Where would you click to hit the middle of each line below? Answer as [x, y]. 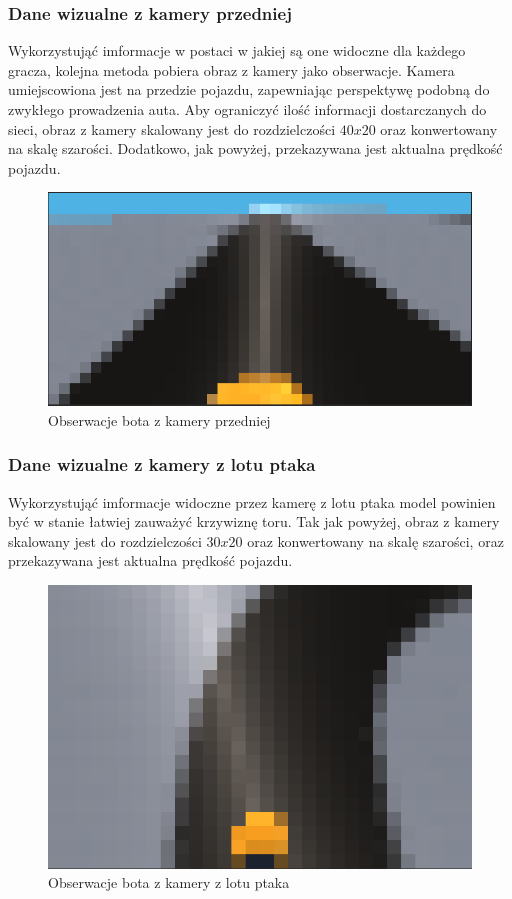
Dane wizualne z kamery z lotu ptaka [162, 464]
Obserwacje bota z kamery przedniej [159, 419]
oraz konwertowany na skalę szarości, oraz [375, 540]
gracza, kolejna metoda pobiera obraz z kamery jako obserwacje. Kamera [231, 69]
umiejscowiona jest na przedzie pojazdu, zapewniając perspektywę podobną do [249, 89]
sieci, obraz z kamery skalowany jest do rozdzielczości [172, 128]
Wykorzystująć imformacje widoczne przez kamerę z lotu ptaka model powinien [252, 501]
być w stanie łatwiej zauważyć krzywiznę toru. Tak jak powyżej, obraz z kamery [254, 521]
